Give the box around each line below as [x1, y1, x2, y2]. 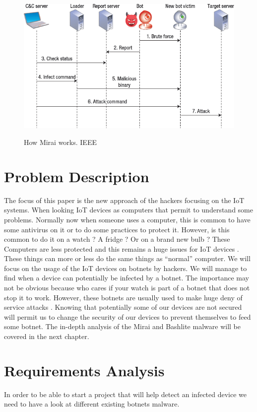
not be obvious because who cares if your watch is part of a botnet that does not [4, 282, 250, 293]
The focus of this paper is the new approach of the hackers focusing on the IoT [4, 195, 245, 205]
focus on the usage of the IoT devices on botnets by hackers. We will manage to [4, 263, 247, 273]
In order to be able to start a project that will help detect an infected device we [4, 389, 247, 399]
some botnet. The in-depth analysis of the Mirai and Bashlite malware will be [4, 321, 241, 332]
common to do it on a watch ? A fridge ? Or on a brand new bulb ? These [4, 234, 230, 244]
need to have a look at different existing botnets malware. [4, 399, 180, 409]
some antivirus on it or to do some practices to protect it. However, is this [4, 224, 230, 234]
